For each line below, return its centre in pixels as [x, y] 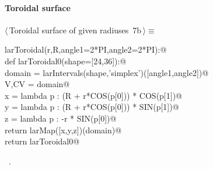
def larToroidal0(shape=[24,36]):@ [66, 61]
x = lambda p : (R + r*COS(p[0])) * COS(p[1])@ [93, 95]
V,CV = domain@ [37, 84]
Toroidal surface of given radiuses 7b [75, 30]
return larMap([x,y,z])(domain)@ [63, 130]
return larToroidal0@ [42, 141]
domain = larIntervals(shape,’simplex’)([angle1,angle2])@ [107, 72]
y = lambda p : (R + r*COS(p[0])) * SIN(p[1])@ [92, 107]
